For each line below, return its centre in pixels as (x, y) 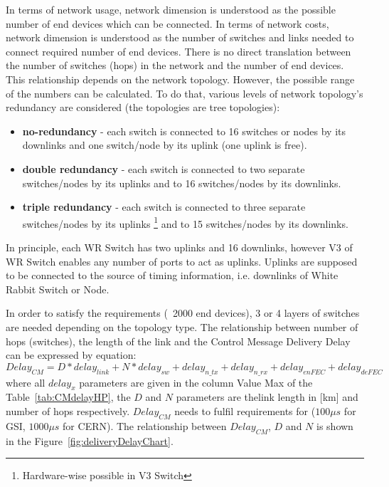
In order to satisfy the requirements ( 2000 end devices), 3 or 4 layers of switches (183, 313)
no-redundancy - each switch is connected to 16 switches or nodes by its (184, 131)
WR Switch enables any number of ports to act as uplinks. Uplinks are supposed (182, 261)
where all (26, 382)
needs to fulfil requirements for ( (245, 410)
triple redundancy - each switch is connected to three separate (164, 207)
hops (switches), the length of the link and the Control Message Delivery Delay (178, 341)
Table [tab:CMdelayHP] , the (68, 397)
